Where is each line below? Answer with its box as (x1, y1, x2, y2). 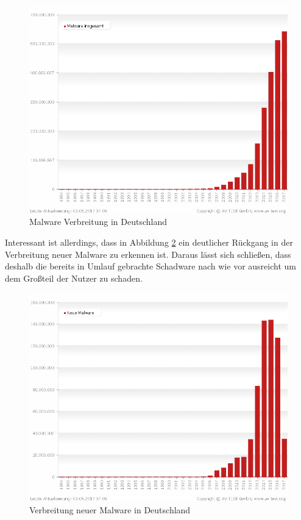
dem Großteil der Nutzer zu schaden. (5, 271, 143, 284)
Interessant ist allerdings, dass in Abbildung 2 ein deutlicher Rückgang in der (5, 236, 293, 249)
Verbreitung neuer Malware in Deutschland (29, 503, 191, 516)
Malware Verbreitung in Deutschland (29, 215, 167, 228)
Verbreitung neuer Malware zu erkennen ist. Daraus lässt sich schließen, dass (5, 248, 291, 260)
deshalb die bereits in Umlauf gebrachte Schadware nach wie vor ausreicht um (5, 260, 296, 272)
